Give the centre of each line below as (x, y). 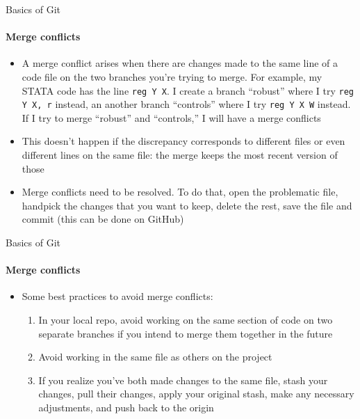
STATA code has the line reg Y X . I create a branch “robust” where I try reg (188, 90)
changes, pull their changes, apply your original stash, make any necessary (196, 394)
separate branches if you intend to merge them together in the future (186, 333)
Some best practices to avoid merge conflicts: (117, 296)
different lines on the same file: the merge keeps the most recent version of (180, 155)
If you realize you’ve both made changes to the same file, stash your (183, 380)
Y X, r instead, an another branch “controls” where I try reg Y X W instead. (186, 104)
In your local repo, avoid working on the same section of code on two (186, 320)
